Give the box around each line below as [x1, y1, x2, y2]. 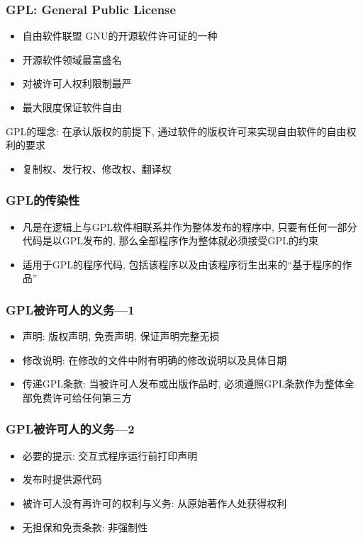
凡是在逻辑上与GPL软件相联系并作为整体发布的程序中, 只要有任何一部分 [22, 219, 357, 234]
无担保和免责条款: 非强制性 [22, 519, 148, 534]
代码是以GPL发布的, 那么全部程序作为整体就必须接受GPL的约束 [22, 233, 318, 248]
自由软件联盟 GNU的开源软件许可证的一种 [22, 28, 218, 43]
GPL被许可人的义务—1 [6, 300, 135, 318]
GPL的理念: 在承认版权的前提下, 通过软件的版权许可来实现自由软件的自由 [6, 123, 347, 138]
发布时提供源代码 [22, 472, 102, 487]
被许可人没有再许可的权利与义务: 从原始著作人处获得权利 [22, 495, 287, 510]
